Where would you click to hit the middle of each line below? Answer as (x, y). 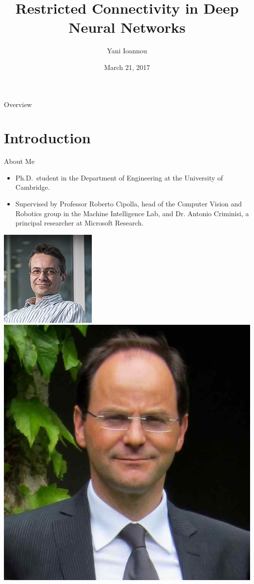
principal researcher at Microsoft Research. (79, 223)
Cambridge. (33, 187)
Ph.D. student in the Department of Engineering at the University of (119, 177)
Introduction (47, 138)
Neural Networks (127, 27)
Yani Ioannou (127, 51)
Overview (18, 104)
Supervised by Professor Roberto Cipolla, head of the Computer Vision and (129, 203)
